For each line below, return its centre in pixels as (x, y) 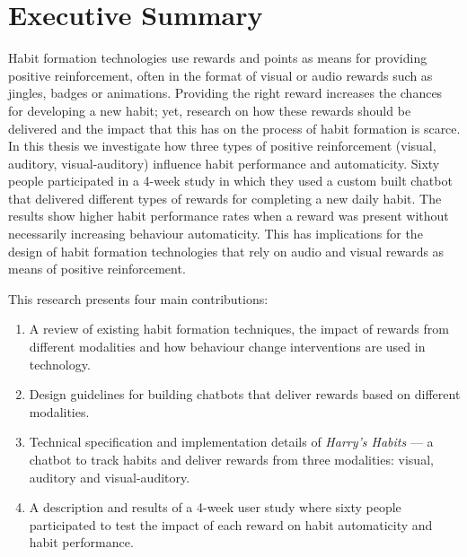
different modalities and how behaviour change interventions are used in (227, 347)
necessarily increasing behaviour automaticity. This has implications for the (216, 234)
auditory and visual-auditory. (110, 477)
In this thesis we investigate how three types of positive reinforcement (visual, (222, 146)
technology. (60, 364)
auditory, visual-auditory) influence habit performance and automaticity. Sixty (224, 163)
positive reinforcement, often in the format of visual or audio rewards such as (220, 75)
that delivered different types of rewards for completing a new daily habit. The (225, 198)
